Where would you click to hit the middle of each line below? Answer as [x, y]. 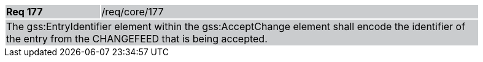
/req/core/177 [133, 12]
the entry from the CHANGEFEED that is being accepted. [137, 39]
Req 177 [25, 12]
